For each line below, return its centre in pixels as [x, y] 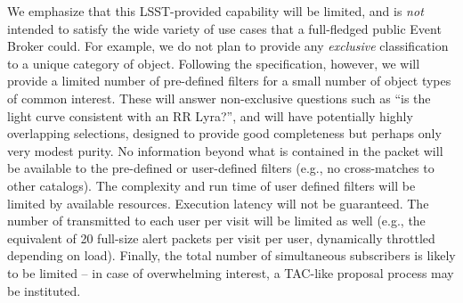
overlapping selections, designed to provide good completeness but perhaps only [224, 133]
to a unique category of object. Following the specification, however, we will [214, 63]
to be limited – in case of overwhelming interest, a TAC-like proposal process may [231, 272]
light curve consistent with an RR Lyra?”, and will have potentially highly [210, 115]
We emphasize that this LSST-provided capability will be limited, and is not [215, 11]
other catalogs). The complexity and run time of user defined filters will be [211, 185]
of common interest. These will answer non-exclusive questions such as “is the [219, 98]
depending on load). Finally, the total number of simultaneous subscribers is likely [231, 255]
